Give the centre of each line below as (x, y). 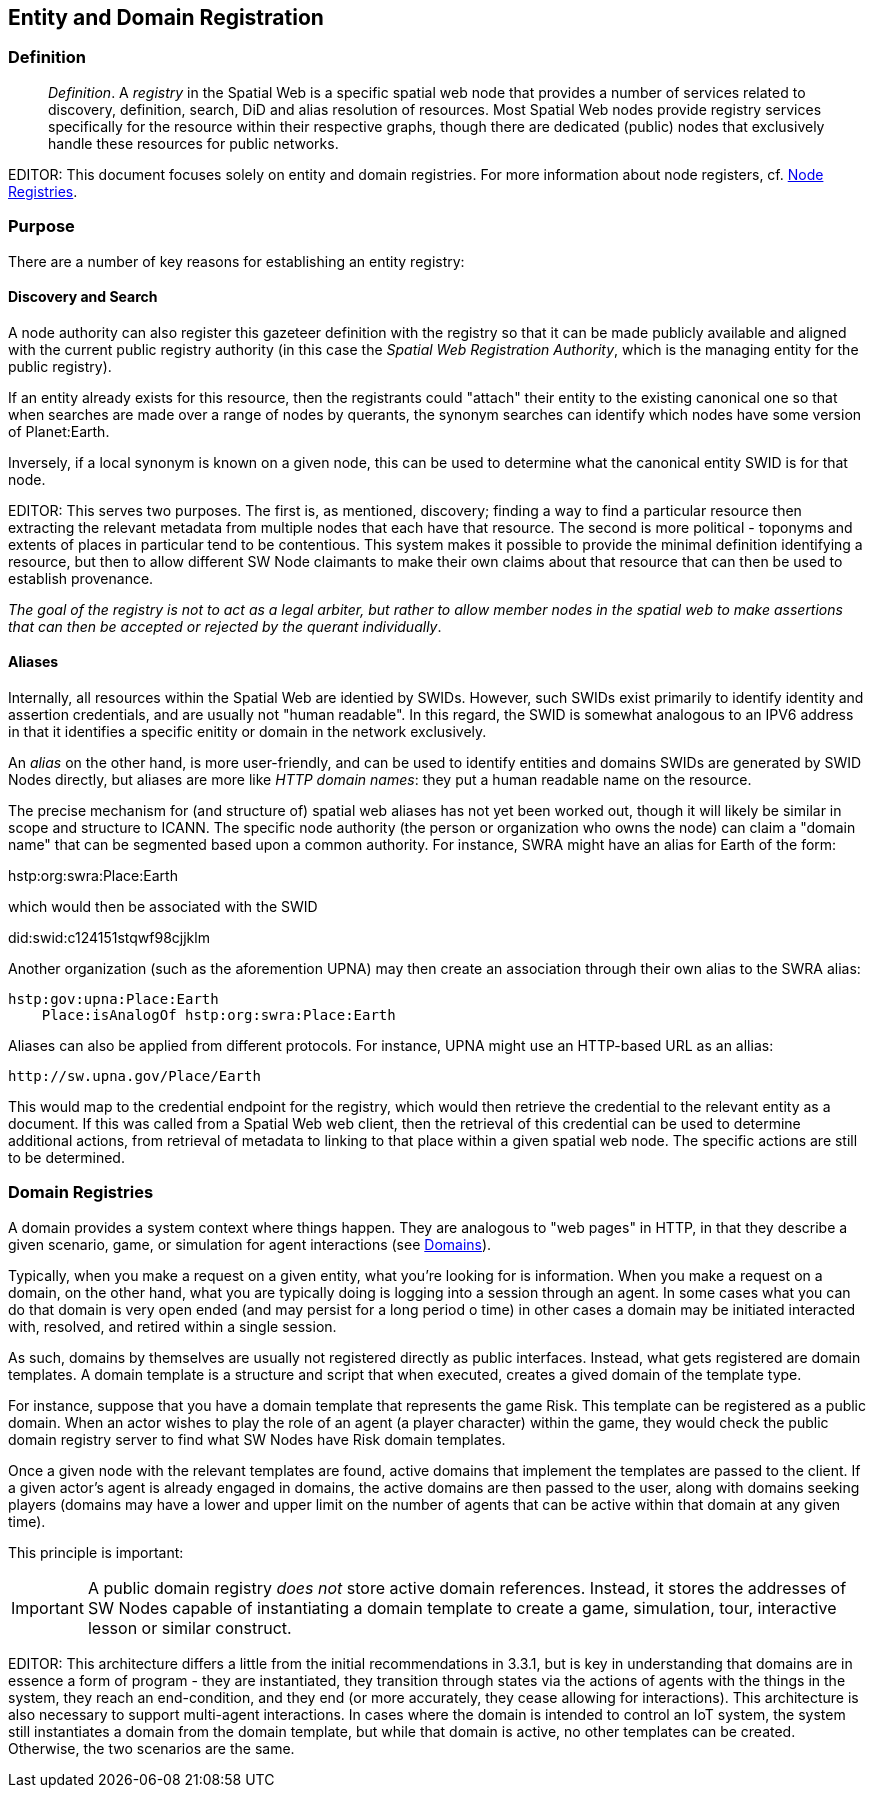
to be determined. (66, 1157)
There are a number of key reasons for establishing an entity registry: (236, 261)
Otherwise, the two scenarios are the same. (151, 1748)
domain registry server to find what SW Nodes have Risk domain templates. (257, 1439)
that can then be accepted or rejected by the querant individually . (225, 626)
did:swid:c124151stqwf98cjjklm (109, 937)
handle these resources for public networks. (193, 143)
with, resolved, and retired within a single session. (172, 1326)
